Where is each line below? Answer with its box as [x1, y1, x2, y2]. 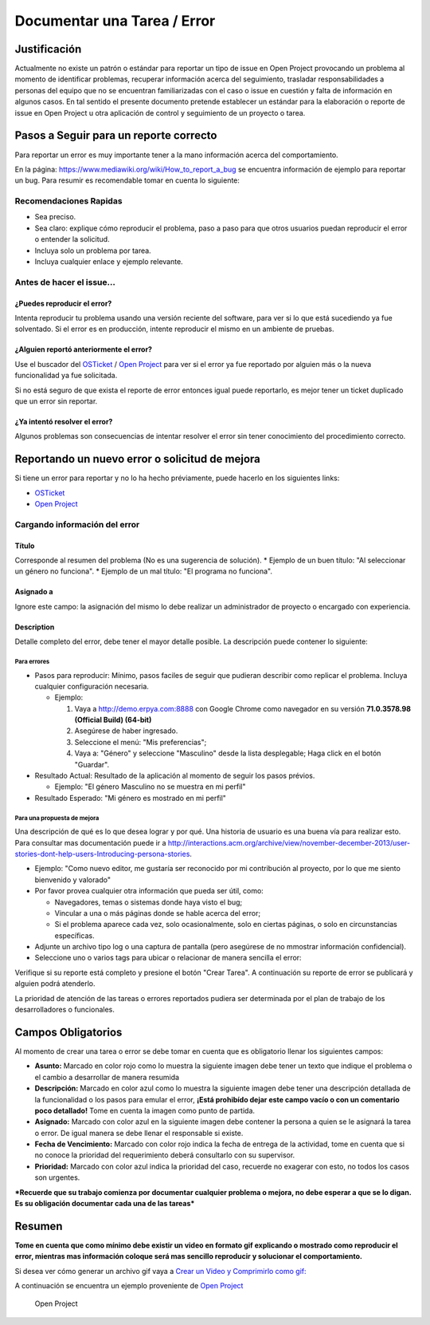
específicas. [54, 930, 95, 941]
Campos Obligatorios [14, 1025, 123, 1039]
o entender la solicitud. [34, 235, 111, 244]
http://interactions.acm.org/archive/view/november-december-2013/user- [167, 838, 410, 847]
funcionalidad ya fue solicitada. [14, 371, 118, 381]
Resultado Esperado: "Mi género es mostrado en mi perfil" [34, 793, 227, 802]
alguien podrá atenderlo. [14, 979, 96, 988]
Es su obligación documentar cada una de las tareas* [14, 1199, 195, 1209]
